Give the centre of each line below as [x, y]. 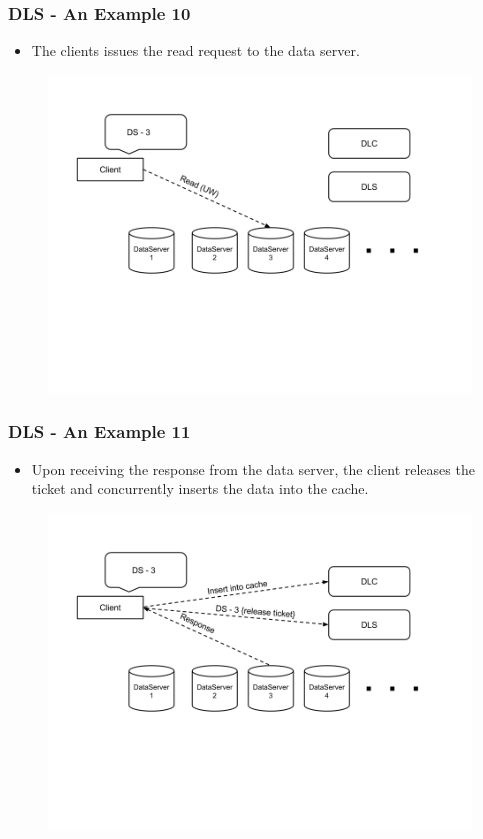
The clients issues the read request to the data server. [195, 50]
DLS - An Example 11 [99, 431]
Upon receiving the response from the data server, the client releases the [253, 468]
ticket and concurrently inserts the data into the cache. [200, 488]
